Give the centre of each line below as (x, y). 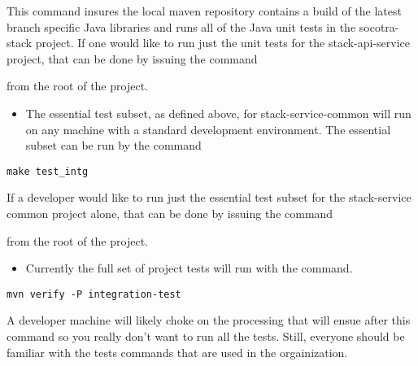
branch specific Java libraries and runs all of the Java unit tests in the (181, 26)
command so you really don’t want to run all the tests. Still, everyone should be (206, 336)
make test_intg (48, 171)
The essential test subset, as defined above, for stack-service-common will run (218, 113)
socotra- (379, 26)
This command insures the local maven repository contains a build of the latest (204, 11)
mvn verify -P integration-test (94, 294)
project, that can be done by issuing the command (132, 58)
